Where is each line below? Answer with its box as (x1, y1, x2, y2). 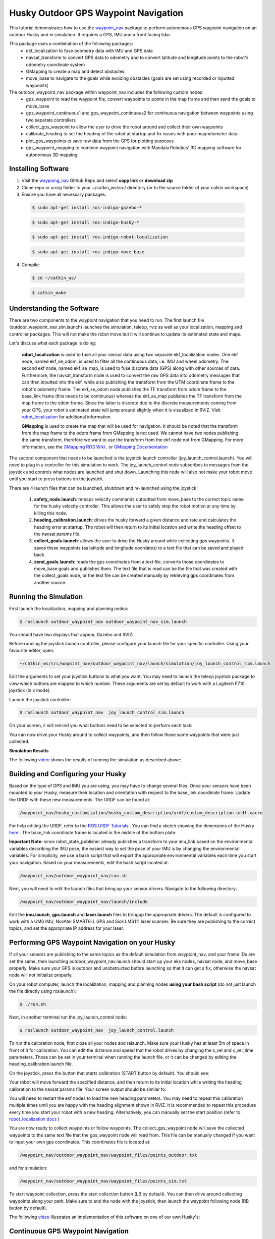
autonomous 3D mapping (26, 152, 78, 158)
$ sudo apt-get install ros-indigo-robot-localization (32, 234, 168, 240)
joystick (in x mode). (9, 687, 51, 693)
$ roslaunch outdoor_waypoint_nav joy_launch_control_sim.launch (19, 710, 184, 716)
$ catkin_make (32, 290, 66, 295)
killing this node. (34, 510, 68, 516)
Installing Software (9, 165, 69, 173)
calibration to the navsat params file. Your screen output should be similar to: (9, 1086, 166, 1092)
